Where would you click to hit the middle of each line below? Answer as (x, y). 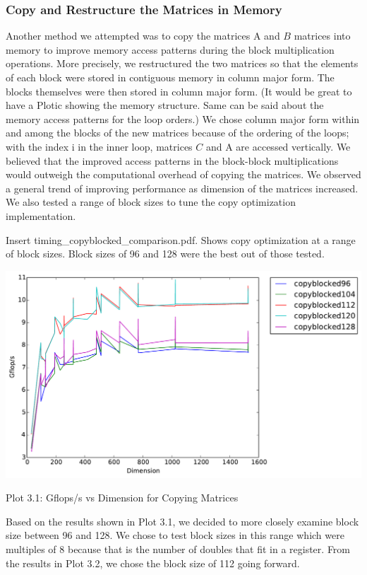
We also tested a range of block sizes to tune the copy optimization (151, 202)
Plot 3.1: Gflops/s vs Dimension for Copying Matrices (122, 498)
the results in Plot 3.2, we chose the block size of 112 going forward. (153, 563)
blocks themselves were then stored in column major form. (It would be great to (179, 91)
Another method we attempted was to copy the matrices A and (143, 36)
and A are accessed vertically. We (278, 146)
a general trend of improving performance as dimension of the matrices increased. (182, 188)
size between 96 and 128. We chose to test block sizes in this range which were (175, 535)
